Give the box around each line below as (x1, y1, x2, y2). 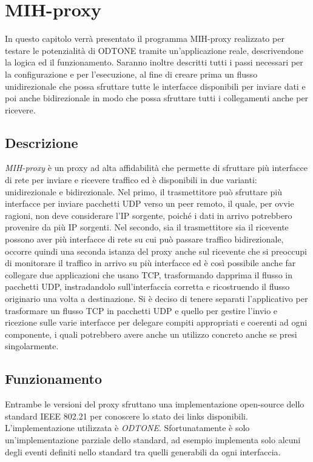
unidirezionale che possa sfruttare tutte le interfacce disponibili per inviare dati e (5, 79, 306, 92)
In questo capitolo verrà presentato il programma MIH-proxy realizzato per (5, 32, 284, 45)
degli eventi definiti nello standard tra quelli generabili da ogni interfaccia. (5, 445, 281, 458)
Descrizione (5, 133, 78, 152)
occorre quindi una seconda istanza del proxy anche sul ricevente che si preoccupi (5, 244, 307, 257)
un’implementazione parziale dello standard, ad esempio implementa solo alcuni (5, 433, 301, 446)
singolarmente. (5, 340, 59, 352)
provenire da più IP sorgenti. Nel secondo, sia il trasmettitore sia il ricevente (5, 221, 289, 233)
